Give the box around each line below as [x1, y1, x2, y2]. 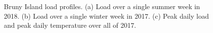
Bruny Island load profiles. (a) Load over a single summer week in [4, 1, 200, 11]
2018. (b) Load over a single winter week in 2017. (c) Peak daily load [4, 11, 209, 21]
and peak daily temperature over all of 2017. [4, 20, 136, 30]
